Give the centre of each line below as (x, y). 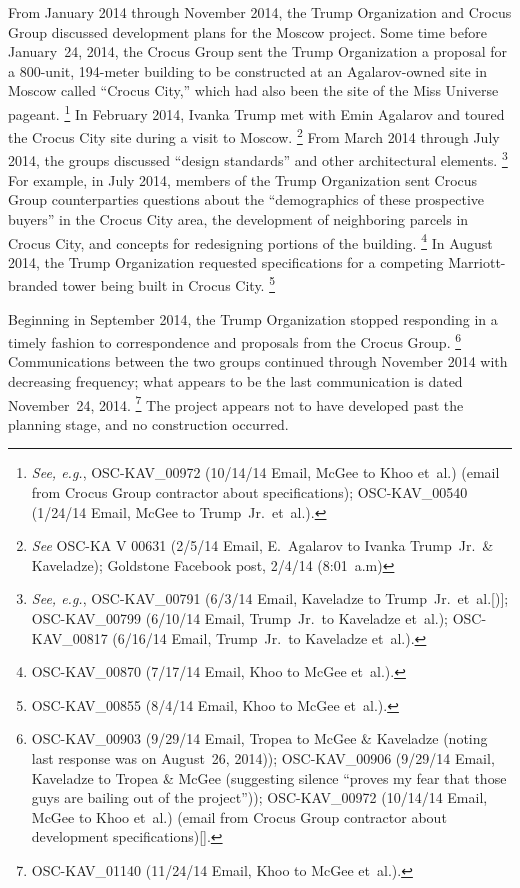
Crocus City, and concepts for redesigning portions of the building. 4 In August (250, 241)
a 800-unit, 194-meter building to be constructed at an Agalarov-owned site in (247, 70)
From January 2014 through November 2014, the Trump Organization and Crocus (260, 12)
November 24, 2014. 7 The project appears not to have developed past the (236, 403)
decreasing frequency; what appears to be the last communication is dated (235, 381)
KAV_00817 (69, 637)
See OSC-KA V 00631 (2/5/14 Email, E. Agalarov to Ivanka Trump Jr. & (262, 545)
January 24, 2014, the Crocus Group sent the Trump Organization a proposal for (258, 51)
